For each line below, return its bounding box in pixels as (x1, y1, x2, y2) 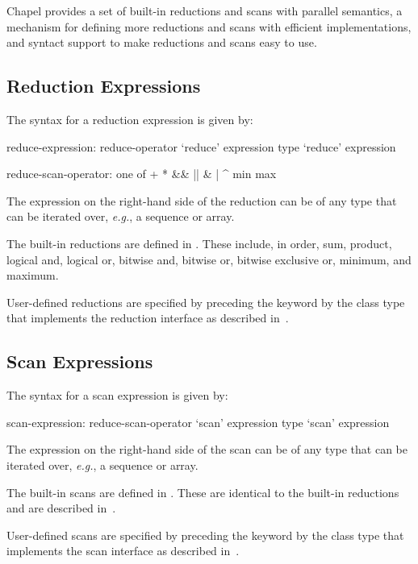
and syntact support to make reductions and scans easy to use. (6, 34, 317, 51)
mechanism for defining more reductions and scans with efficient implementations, (6, 18, 412, 35)
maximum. (6, 267, 59, 284)
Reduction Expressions (6, 73, 201, 98)
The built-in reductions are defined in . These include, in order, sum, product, (6, 234, 392, 251)
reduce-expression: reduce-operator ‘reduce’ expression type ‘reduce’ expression (6, 138, 396, 155)
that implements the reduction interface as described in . (6, 309, 289, 326)
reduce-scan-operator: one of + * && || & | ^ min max (6, 165, 277, 182)
